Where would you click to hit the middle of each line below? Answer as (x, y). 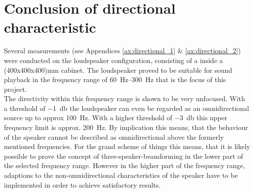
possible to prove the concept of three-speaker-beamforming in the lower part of (124, 156)
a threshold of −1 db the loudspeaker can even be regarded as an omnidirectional (127, 108)
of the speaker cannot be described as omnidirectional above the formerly (114, 137)
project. (15, 89)
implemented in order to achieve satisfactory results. (82, 184)
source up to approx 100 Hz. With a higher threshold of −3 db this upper (116, 118)
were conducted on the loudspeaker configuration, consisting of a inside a (114, 60)
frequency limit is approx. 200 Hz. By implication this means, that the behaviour (126, 127)
